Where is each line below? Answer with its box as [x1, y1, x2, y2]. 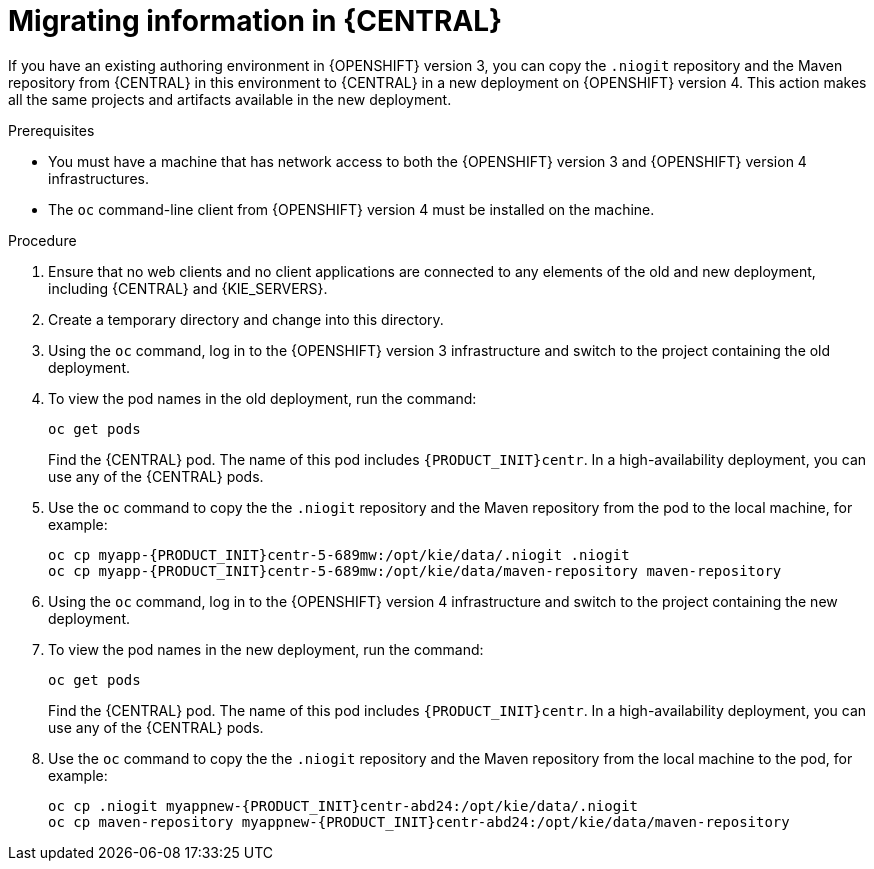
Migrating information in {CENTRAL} [8, 4, 503, 38]
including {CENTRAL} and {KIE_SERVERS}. [48, 279, 328, 297]
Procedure [8, 231, 77, 249]
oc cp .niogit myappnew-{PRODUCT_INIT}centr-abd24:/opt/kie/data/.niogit [48, 797, 639, 814]
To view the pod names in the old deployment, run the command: [48, 389, 477, 407]
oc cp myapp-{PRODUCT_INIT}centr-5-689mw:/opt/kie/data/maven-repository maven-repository [48, 562, 782, 579]
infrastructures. [48, 169, 149, 187]
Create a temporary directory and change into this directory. [48, 310, 444, 328]
